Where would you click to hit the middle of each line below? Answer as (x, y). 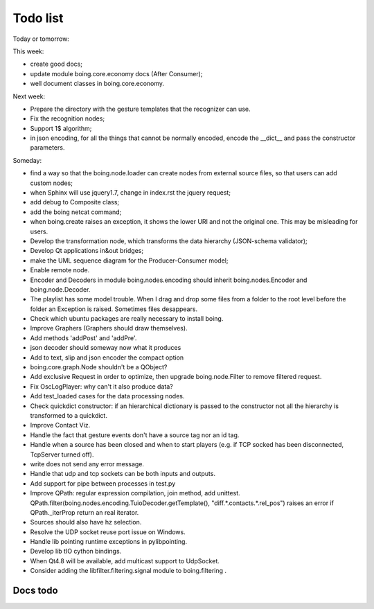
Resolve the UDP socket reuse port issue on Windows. (108, 532)
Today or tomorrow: (41, 39)
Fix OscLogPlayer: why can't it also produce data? (101, 386)
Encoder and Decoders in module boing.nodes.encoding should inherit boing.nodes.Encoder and (169, 280)
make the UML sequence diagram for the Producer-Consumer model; (129, 261)
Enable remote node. (60, 270)
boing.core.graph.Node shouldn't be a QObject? (99, 367)
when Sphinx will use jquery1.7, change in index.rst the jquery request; (131, 193)
